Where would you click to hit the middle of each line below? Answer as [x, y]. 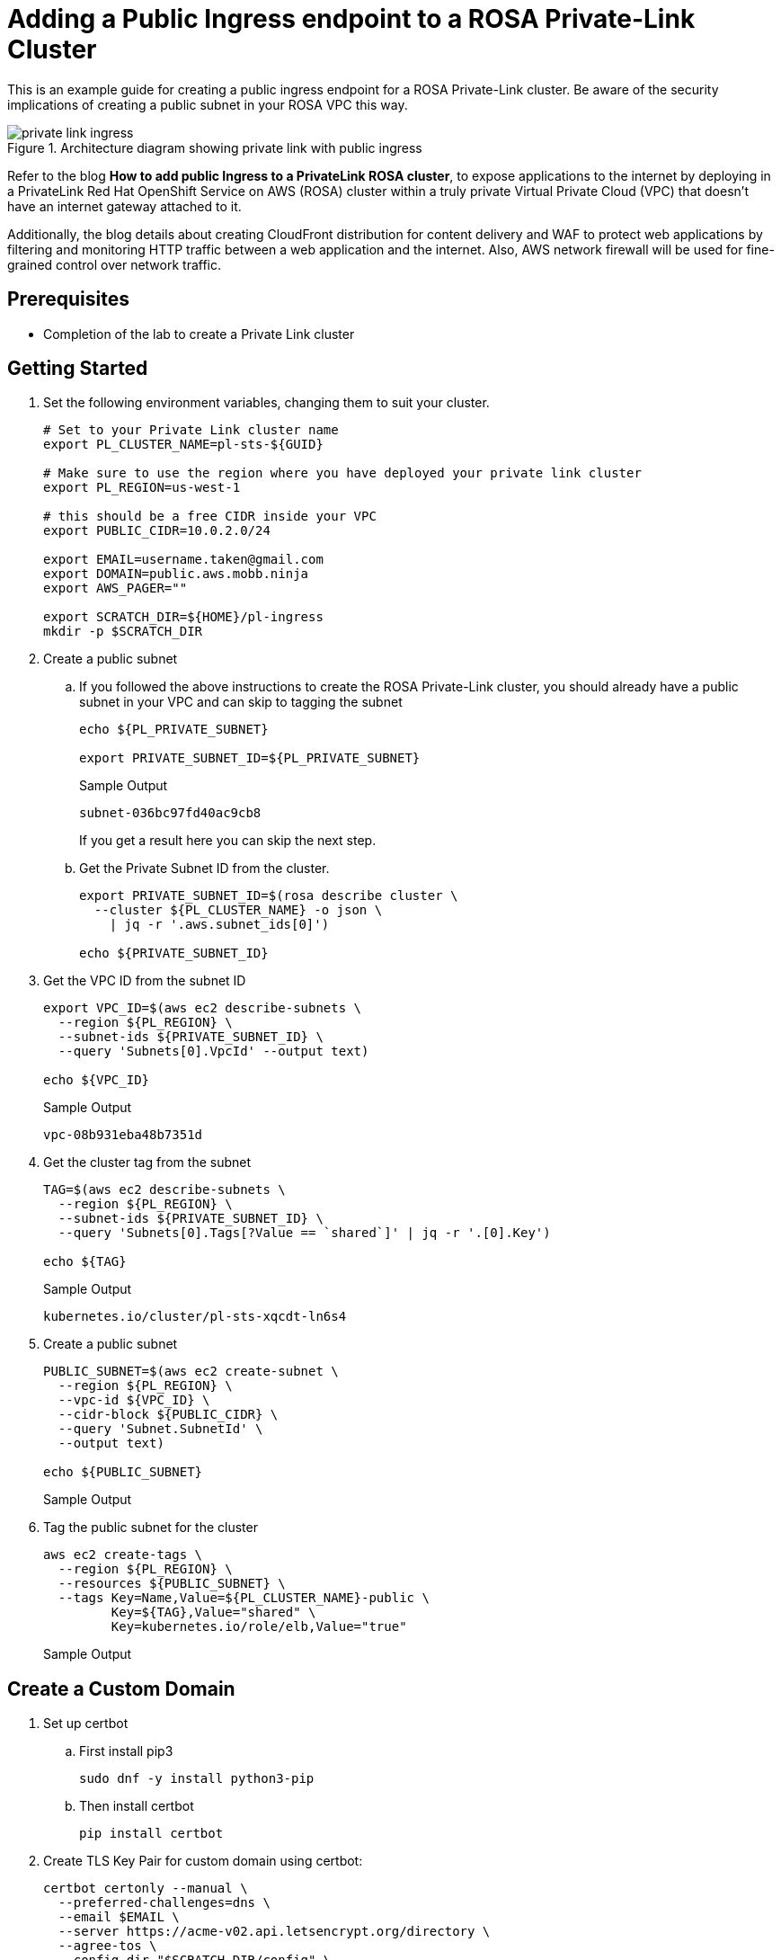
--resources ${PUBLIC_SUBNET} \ [172, 1584]
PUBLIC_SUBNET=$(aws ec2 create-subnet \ [191, 1372]
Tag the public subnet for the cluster [151, 1528]
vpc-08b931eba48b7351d [123, 1135]
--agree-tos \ [107, 1946]
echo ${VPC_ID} [97, 1080]
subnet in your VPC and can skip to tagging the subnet [241, 702]
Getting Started [78, 369]
